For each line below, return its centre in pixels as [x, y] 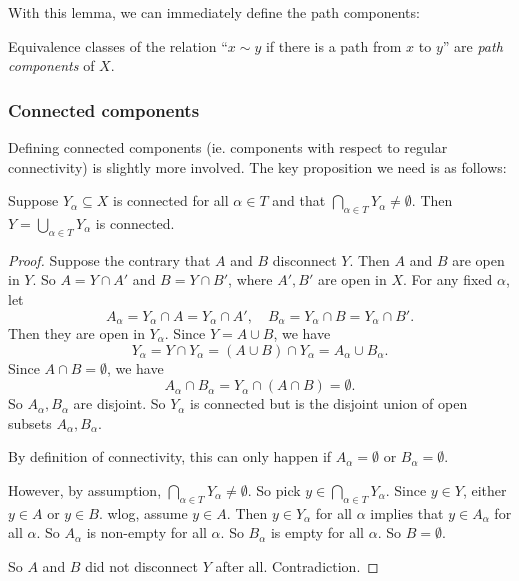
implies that [407, 512]
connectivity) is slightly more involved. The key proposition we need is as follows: [257, 166]
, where [250, 279]
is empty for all [317, 532]
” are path [472, 45]
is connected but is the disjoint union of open [329, 403]
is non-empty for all [146, 532]
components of [51, 65]
